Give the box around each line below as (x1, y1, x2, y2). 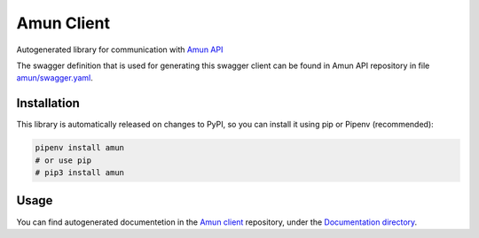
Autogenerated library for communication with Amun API (16, 44, 224, 55)
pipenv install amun (35, 142, 124, 153)
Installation (16, 96, 80, 111)
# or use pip (35, 155, 92, 165)
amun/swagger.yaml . (16, 73, 93, 83)
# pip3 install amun (35, 168, 124, 177)
